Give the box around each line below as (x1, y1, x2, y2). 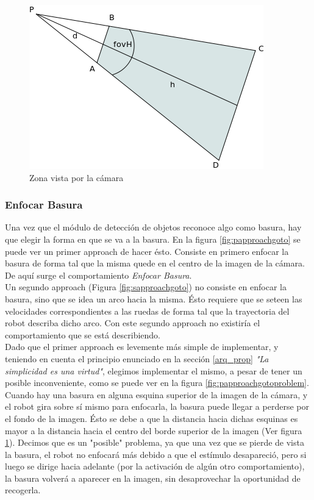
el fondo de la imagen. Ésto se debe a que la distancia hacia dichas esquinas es (5, 412, 298, 424)
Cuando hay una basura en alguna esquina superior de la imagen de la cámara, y (5, 388, 308, 401)
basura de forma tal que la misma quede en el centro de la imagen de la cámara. (5, 257, 305, 270)
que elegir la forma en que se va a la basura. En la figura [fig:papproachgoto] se (5, 233, 301, 245)
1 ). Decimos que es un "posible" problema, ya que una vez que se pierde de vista (5, 436, 304, 449)
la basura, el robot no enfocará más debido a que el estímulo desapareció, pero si (5, 448, 307, 460)
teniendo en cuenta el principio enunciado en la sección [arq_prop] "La (5, 352, 269, 365)
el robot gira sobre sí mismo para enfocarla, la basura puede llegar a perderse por (5, 400, 309, 413)
